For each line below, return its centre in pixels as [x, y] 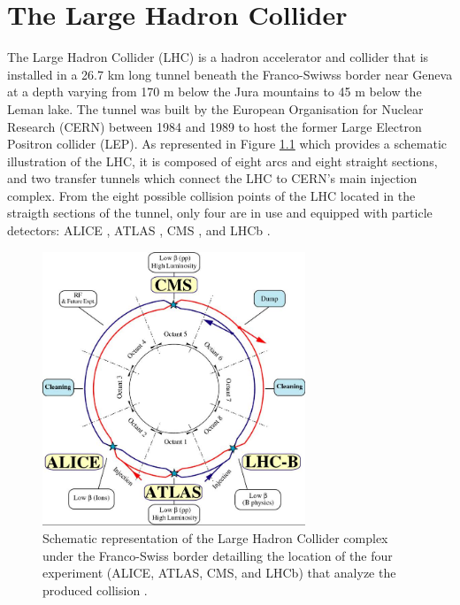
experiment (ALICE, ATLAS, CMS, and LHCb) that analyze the [219, 573]
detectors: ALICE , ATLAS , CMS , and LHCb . [139, 230]
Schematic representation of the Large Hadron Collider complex [215, 538]
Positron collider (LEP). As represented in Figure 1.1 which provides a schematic [227, 144]
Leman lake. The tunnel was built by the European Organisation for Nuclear [215, 108]
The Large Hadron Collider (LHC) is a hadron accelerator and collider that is [218, 57]
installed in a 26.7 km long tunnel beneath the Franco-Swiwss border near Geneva [230, 74]
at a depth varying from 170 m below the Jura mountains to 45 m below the [215, 92]
